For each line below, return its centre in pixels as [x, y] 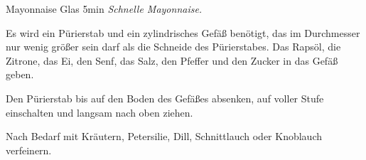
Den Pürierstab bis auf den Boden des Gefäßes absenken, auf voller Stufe [165, 98]
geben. [20, 74]
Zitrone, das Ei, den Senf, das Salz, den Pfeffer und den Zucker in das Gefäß [172, 60]
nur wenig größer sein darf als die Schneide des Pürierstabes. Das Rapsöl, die [173, 47]
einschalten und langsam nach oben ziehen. [99, 112]
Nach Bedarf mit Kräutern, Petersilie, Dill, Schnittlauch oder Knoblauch [164, 136]
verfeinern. [29, 150]
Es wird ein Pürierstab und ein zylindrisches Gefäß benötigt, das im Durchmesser [183, 32]
